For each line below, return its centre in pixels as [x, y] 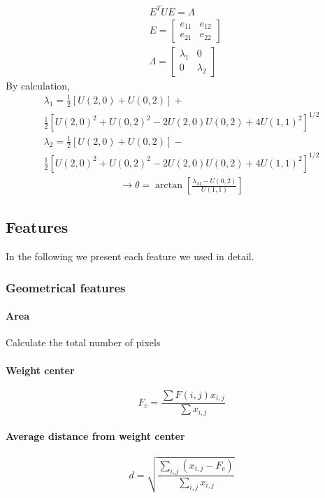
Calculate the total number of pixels [83, 342]
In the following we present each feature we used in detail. [130, 256]
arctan [169, 186]
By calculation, [38, 85]
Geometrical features [66, 287]
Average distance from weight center [95, 436]
